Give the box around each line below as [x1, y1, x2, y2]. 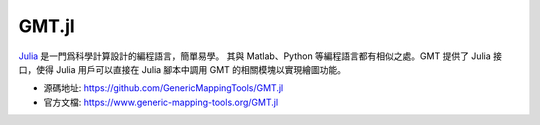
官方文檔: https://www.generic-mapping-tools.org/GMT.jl [43, 96, 279, 108]
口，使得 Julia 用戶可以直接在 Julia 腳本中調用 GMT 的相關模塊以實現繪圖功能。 [18, 63, 347, 75]
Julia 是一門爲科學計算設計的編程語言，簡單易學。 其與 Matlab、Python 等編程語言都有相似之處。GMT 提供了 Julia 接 [18, 50, 502, 62]
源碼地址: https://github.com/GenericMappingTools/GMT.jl [43, 82, 284, 94]
